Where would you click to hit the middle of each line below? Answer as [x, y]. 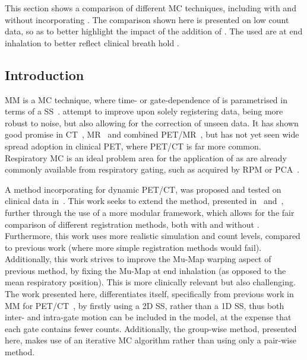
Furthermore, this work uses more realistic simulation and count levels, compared [153, 236]
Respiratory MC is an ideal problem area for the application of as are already [146, 157]
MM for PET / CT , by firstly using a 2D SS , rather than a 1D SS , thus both [145, 305]
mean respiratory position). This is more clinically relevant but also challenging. [150, 282]
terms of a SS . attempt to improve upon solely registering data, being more [144, 111]
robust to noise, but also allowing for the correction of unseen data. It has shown [152, 122]
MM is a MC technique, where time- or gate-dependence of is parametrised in [146, 99]
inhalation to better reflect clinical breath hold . [92, 42]
